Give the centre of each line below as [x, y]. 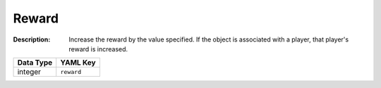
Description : [32, 39]
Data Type [35, 63]
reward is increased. [98, 49]
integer [29, 72]
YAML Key [78, 63]
